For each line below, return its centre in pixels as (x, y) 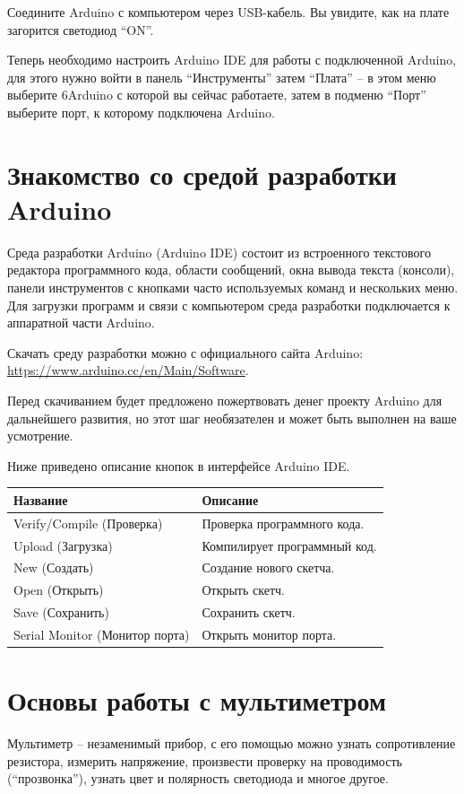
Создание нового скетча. (268, 567)
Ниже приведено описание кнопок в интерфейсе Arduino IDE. (179, 465)
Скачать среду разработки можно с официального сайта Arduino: (185, 352)
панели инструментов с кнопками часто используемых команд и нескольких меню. (233, 288)
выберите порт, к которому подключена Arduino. (141, 112)
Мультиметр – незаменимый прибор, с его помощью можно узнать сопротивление (232, 743)
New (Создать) (54, 567)
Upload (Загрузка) (63, 545)
